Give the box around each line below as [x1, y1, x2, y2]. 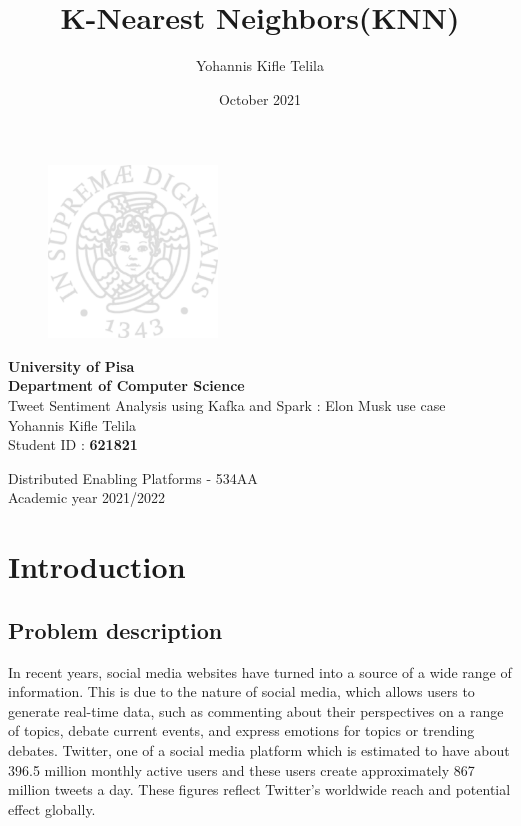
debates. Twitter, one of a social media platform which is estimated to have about [8, 739, 510, 760]
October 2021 [218, 88, 302, 109]
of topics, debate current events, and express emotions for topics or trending [8, 720, 475, 741]
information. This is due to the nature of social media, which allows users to [8, 681, 475, 702]
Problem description [8, 614, 223, 645]
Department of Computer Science [8, 375, 245, 396]
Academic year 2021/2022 [8, 487, 166, 508]
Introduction [8, 546, 186, 587]
